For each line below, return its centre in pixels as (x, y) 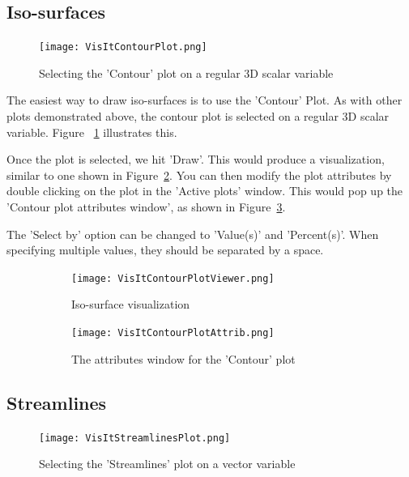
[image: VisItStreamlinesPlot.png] (135, 438)
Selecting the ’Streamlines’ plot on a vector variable (167, 464)
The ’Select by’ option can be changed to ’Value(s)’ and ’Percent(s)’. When (193, 234)
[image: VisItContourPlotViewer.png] (173, 278)
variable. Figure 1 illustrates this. (92, 132)
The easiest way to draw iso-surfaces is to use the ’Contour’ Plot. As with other (204, 100)
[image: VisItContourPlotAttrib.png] (173, 333)
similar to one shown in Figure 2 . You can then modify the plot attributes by (199, 175)
